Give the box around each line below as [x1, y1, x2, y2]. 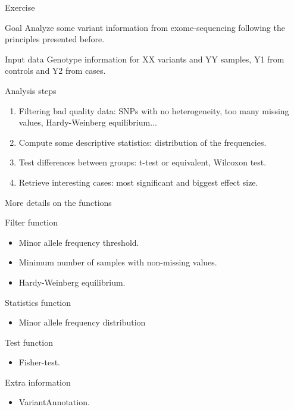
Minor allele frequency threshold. [18, 236, 139, 248]
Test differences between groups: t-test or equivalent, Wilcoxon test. [18, 156, 267, 168]
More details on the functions [5, 196, 112, 208]
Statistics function [5, 296, 71, 308]
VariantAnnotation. [18, 396, 90, 408]
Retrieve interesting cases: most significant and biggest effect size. [18, 176, 258, 188]
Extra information [5, 375, 71, 388]
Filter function [5, 216, 58, 229]
